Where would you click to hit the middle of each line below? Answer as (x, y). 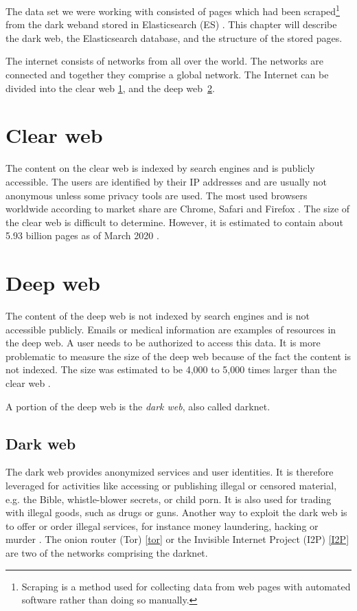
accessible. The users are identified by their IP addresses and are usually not (166, 181)
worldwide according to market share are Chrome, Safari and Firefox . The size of (178, 209)
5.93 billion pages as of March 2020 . (82, 235)
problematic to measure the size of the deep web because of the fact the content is (178, 356)
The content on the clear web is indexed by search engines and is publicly (160, 168)
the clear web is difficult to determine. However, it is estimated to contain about (174, 222)
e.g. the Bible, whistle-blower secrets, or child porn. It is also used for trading (169, 499)
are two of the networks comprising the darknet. (107, 552)
